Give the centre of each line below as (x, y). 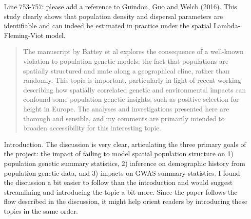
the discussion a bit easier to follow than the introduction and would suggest (118, 182)
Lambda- (227, 26)
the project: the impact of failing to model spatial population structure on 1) (119, 154)
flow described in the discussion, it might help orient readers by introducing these (126, 201)
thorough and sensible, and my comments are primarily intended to (124, 118)
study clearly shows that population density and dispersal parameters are (114, 16)
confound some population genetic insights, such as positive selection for (131, 99)
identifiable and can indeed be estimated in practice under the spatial (108, 26)
